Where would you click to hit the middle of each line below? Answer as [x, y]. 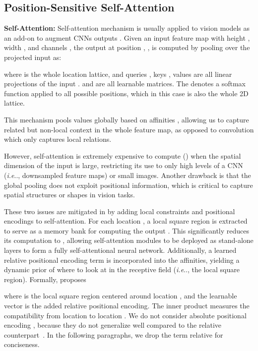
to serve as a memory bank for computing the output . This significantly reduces [127, 230]
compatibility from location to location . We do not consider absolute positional [125, 315]
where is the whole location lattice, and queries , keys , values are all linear [118, 74]
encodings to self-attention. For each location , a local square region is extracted [126, 221]
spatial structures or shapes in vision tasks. [70, 195]
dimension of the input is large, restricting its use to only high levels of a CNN [124, 165]
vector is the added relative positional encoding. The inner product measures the [127, 306]
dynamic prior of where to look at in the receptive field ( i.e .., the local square [122, 269]
